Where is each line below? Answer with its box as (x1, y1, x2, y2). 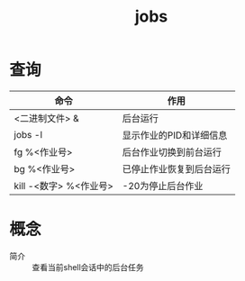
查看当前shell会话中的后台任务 (32, 261, 144, 272)
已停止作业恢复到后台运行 (122, 162, 231, 175)
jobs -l (14, 128, 43, 140)
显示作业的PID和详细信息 (122, 129, 228, 141)
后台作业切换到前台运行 (122, 146, 222, 159)
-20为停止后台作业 (122, 179, 204, 192)
